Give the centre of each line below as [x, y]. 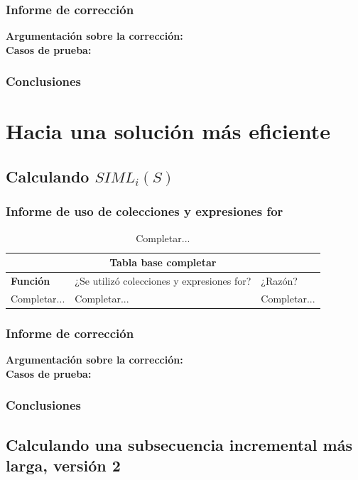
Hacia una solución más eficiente [168, 131]
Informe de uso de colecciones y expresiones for [145, 211]
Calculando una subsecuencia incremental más [179, 444]
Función [31, 281]
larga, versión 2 [63, 465]
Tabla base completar [163, 262]
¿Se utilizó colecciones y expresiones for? [163, 281]
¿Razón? [279, 281]
